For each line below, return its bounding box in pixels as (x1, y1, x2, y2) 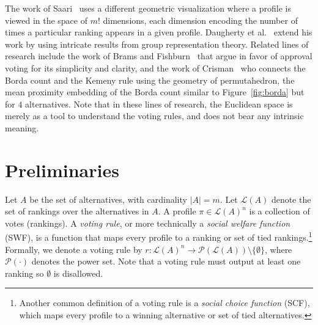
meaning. (5, 121, 39, 134)
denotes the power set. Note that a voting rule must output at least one (31, 255, 301, 268)
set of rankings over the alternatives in (5, 205, 149, 217)
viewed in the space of (5, 13, 88, 26)
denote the (271, 192, 311, 205)
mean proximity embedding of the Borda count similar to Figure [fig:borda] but (5, 86, 305, 98)
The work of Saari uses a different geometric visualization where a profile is (5, 2, 291, 14)
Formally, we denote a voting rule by (5, 243, 142, 255)
